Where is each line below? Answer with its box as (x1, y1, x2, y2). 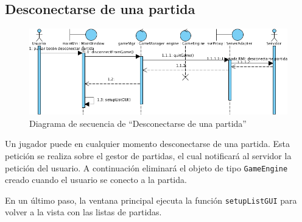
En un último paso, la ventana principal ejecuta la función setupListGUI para (5, 193, 297, 206)
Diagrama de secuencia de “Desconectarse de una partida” (29, 116, 247, 129)
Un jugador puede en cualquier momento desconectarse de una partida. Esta (5, 137, 290, 150)
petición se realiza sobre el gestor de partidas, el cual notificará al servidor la (5, 149, 292, 162)
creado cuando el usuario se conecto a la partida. (5, 173, 187, 186)
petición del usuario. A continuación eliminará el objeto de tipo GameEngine (5, 161, 288, 174)
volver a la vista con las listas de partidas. (5, 206, 162, 218)
